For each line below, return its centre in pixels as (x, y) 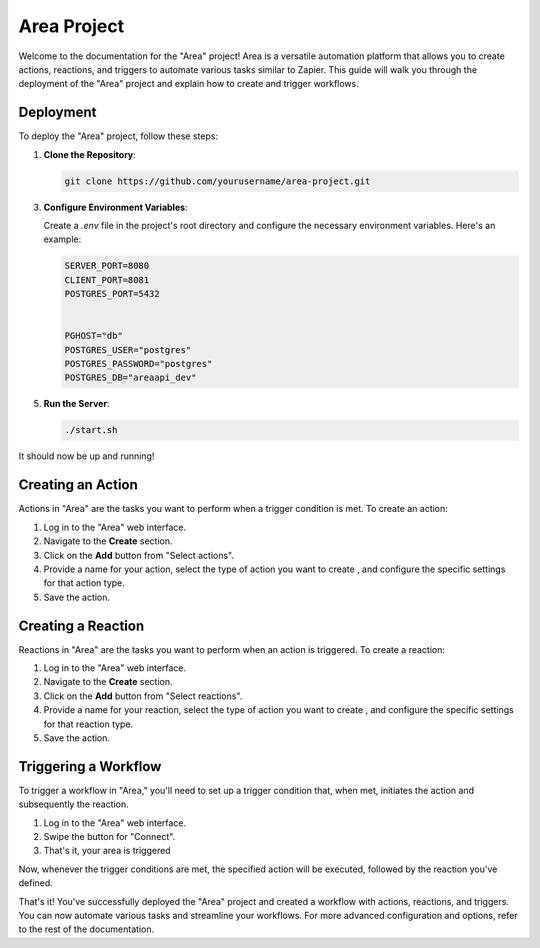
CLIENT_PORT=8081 (107, 279)
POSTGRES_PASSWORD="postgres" (138, 364)
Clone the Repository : (90, 154)
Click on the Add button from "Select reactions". (143, 696)
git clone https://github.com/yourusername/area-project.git (217, 181)
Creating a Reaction (81, 625)
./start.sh (91, 430)
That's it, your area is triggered (107, 851)
